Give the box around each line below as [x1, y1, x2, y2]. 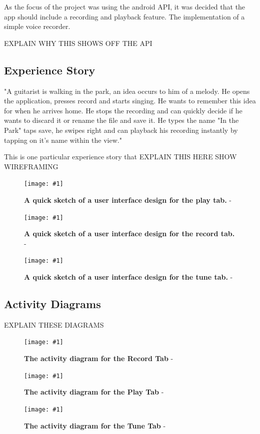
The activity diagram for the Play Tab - [24, 387, 164, 397]
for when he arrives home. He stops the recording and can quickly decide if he [4, 105, 242, 115]
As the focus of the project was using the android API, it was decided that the [4, 1, 245, 11]
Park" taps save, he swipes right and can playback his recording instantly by [4, 124, 238, 135]
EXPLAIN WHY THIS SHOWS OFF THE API [4, 37, 152, 48]
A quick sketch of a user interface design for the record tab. [24, 228, 235, 239]
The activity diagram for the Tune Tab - [24, 420, 166, 431]
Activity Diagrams [4, 296, 101, 312]
